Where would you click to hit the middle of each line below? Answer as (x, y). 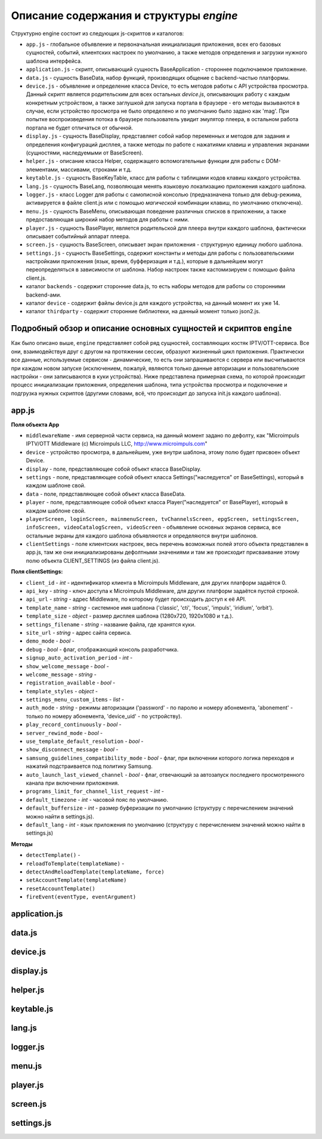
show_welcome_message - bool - (68, 666)
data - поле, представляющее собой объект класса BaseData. (106, 494)
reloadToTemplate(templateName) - (75, 863)
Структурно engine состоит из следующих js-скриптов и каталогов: (97, 33)
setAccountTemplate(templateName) (76, 880)
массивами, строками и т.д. (96, 169)
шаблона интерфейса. (54, 61)
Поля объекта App (35, 424)
